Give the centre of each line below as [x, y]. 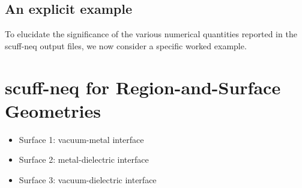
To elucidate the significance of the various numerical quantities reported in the [151, 34]
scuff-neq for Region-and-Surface [143, 87]
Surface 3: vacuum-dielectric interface [88, 179]
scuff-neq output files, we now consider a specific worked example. [126, 45]
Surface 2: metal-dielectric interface [84, 159]
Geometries [53, 110]
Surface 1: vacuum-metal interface [81, 139]
